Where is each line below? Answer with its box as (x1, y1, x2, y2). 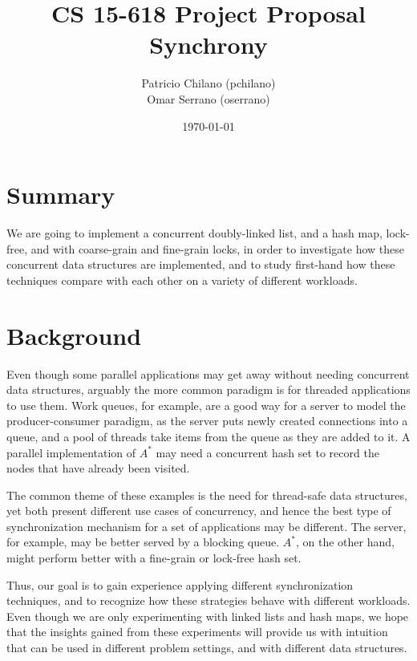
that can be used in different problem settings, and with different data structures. (6, 639, 407, 656)
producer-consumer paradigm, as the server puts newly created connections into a (6, 412, 408, 429)
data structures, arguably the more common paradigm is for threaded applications (6, 381, 411, 398)
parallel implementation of (6, 444, 136, 460)
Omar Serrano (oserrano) (147, 90, 270, 107)
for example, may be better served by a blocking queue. (6, 533, 280, 550)
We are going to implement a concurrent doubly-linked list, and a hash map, (6, 225, 383, 241)
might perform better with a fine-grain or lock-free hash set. (6, 549, 302, 566)
